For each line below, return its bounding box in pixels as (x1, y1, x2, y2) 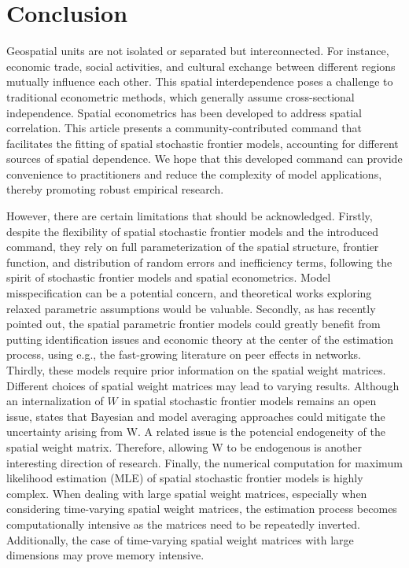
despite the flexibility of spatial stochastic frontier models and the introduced (6, 223, 379, 239)
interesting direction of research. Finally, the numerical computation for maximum (6, 454, 403, 470)
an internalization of (6, 393, 104, 409)
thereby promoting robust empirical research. (6, 181, 224, 197)
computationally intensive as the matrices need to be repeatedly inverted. (6, 515, 360, 532)
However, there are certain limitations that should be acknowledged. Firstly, (6, 208, 373, 224)
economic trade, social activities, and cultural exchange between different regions (6, 57, 396, 74)
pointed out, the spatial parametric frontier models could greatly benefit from (6, 315, 381, 332)
